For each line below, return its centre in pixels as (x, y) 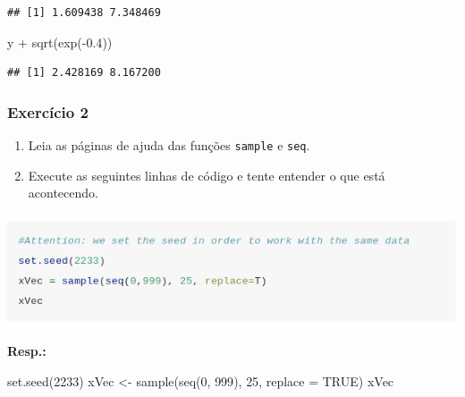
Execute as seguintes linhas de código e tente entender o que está (207, 175)
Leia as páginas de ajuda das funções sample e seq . (169, 145)
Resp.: (27, 351)
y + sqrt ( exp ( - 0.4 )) (60, 42)
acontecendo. (63, 193)
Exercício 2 (48, 111)
